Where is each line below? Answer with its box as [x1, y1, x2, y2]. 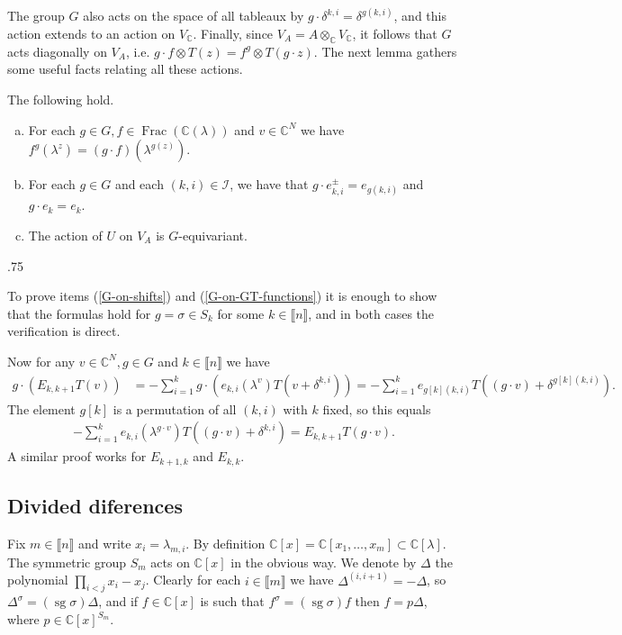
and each [114, 175, 164, 194]
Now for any [7, 351, 76, 370]
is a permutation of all [113, 399, 237, 418]
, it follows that [352, 24, 437, 43]
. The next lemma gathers [313, 41, 457, 60]
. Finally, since [193, 24, 274, 43]
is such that [200, 592, 265, 611]
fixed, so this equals [322, 399, 431, 418]
